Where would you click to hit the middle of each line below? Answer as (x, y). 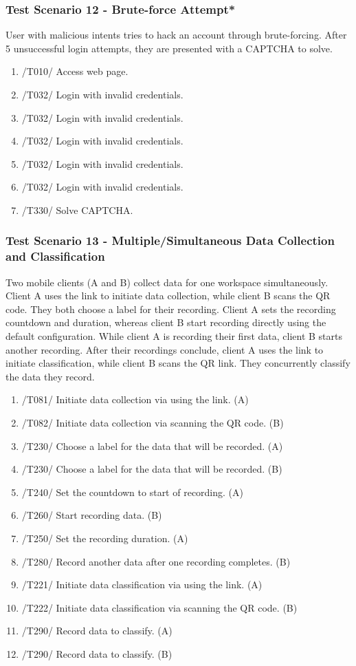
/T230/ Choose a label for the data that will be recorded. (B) (152, 469)
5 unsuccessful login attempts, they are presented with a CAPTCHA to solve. (169, 48)
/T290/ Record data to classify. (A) (97, 631)
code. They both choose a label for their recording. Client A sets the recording (171, 309)
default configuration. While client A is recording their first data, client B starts (174, 336)
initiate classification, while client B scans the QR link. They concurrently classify (178, 363)
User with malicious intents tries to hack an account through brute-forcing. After (176, 35)
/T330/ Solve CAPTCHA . (77, 210)
